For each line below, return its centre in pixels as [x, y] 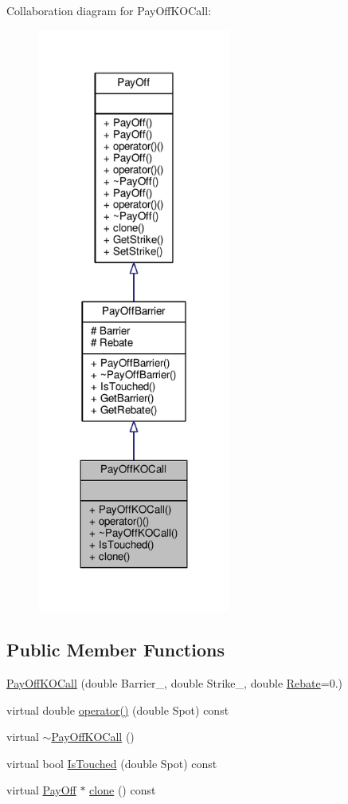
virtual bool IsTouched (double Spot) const [112, 763]
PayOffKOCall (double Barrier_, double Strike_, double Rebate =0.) [174, 682]
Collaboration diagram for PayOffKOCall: [109, 10]
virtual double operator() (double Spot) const [118, 709]
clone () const [123, 790]
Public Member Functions [115, 650]
